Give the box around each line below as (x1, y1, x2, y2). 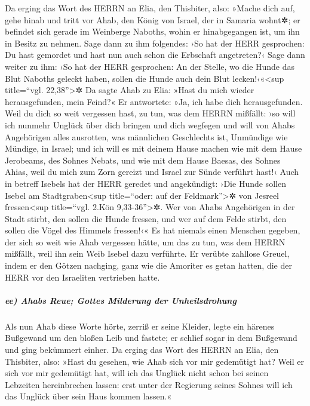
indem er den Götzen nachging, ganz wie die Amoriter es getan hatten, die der (5, 259, 292, 272)
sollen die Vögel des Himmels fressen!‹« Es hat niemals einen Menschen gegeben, (5, 224, 300, 236)
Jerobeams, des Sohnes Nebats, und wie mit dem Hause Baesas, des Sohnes (5, 153, 281, 166)
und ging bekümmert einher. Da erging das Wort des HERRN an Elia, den (5, 343, 279, 355)
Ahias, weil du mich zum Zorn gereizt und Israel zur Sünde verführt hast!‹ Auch (5, 165, 299, 178)
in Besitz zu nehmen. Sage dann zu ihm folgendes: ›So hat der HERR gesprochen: (5, 36, 305, 49)
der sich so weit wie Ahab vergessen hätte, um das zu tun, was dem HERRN (5, 235, 286, 248)
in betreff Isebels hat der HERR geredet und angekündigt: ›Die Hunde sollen (5, 177, 286, 189)
